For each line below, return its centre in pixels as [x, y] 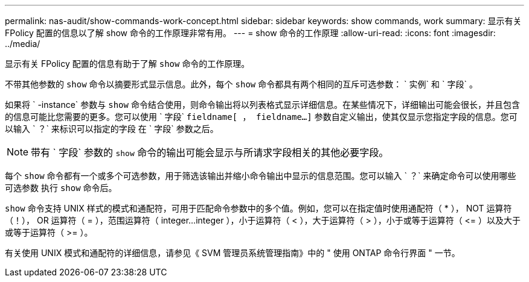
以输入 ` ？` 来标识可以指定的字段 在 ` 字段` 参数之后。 [112, 129]
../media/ [23, 44]
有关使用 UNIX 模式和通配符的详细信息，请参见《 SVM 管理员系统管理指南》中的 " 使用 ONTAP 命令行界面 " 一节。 [232, 253]
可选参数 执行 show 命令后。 [61, 188]
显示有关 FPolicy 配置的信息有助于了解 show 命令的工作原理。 [127, 64]
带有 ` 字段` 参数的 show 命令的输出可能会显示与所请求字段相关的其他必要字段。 [210, 152]
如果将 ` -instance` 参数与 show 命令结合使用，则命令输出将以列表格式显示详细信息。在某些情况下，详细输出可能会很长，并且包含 [262, 105]
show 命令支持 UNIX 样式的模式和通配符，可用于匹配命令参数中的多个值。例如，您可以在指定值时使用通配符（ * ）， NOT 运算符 [258, 208]
